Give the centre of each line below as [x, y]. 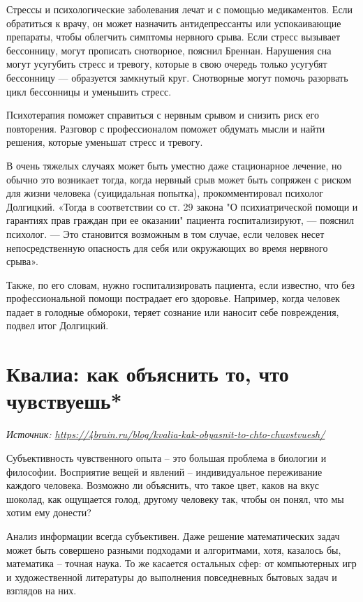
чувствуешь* [64, 401]
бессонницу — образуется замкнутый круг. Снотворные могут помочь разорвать [177, 77]
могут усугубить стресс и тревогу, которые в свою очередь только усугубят [167, 64]
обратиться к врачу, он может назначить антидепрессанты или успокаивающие [174, 23]
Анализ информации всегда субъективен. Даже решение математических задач [173, 535]
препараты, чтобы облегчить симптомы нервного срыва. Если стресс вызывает [173, 37]
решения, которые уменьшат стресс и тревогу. [105, 142]
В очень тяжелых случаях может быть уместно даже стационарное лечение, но [174, 165]
